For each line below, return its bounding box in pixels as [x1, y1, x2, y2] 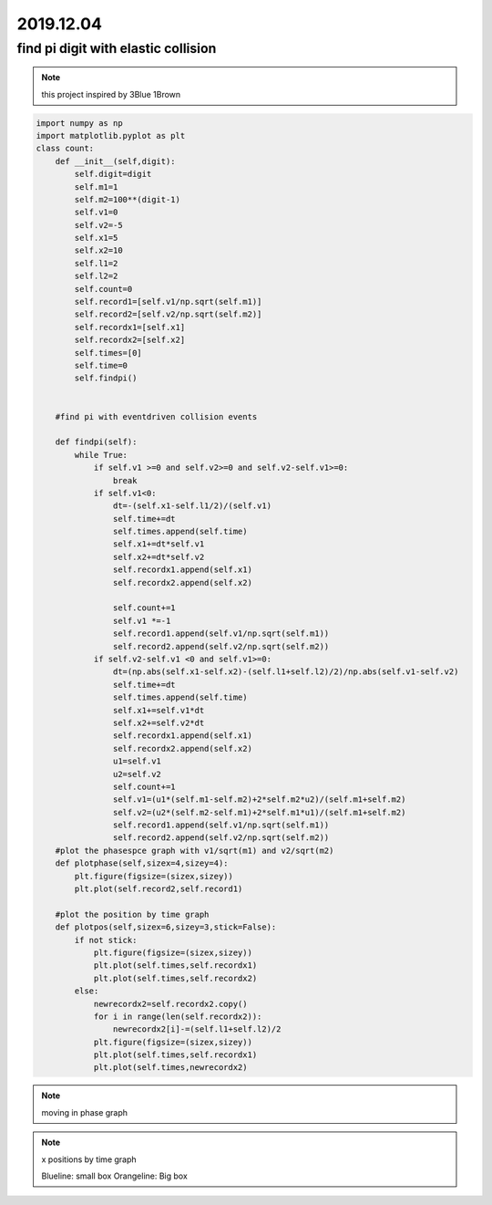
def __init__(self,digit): [55, 156, 177, 166]
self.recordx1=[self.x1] [74, 322, 186, 332]
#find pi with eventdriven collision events [55, 411, 258, 421]
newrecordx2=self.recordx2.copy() [93, 999, 248, 1009]
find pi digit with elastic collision [16, 40, 217, 57]
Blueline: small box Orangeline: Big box [41, 1170, 189, 1181]
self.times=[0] [74, 348, 143, 358]
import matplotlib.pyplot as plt [36, 130, 186, 140]
